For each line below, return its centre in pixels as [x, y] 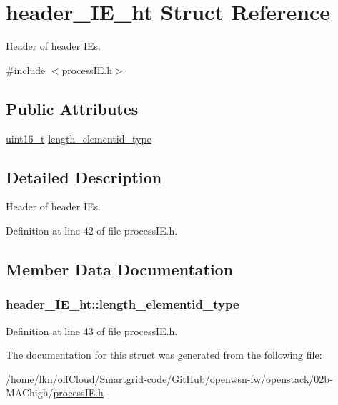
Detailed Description [84, 176]
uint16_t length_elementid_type [79, 138]
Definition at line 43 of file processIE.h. [92, 330]
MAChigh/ [30, 393]
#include [26, 70]
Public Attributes [72, 108]
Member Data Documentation [120, 268]
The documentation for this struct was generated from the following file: [164, 355]
